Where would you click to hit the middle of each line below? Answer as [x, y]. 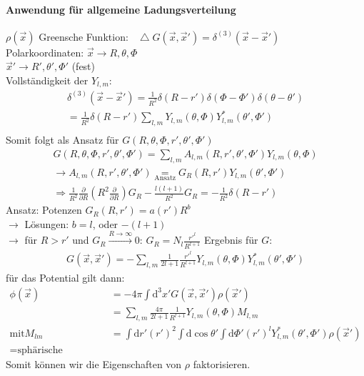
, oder [105, 223]
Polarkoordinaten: [45, 52]
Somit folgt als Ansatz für [62, 140]
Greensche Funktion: [84, 36]
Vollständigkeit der [47, 80]
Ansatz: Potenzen [44, 210]
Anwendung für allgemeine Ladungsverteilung [121, 9]
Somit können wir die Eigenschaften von [94, 363]
